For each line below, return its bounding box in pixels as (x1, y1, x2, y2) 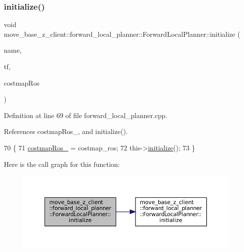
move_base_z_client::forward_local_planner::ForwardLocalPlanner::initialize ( (4, 29, 240, 39)
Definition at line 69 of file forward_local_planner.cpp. (4, 110, 168, 120)
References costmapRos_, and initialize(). (4, 126, 128, 136)
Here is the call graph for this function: (4, 159, 120, 169)
